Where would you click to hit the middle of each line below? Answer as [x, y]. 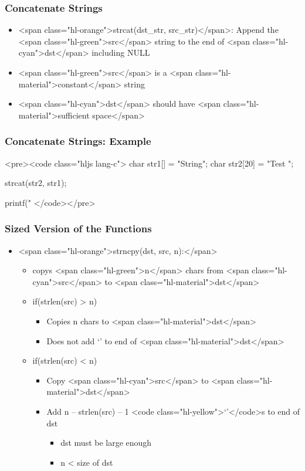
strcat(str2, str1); [36, 183]
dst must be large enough [106, 443]
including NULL [121, 52]
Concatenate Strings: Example [78, 141]
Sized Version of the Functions [78, 228]
